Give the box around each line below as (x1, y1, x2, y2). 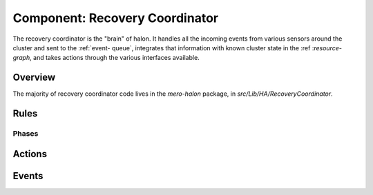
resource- (313, 43, 342, 52)
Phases (12, 129, 39, 138)
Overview (12, 72, 56, 83)
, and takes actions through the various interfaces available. (30, 54, 200, 62)
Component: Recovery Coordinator (12, 10, 219, 25)
